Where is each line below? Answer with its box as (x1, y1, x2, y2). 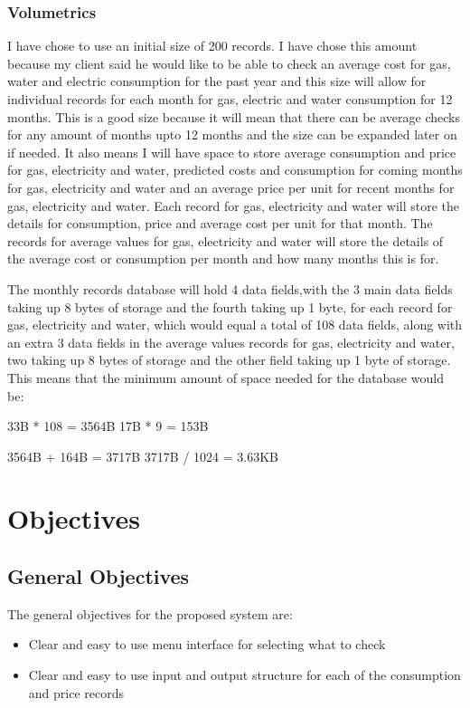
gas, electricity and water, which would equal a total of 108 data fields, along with (7, 315, 463, 334)
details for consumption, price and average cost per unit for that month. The (7, 214, 433, 233)
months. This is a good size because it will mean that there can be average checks (7, 107, 460, 126)
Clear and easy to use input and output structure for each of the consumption (28, 665, 461, 684)
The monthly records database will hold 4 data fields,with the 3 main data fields (7, 279, 453, 298)
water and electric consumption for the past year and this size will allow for (7, 72, 427, 91)
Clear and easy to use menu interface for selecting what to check (28, 635, 386, 654)
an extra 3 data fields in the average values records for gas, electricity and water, (7, 332, 455, 351)
